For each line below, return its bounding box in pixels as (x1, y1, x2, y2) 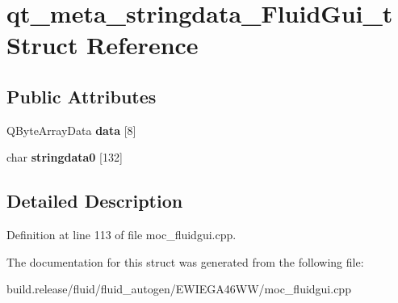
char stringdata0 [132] (6, 149, 123, 166)
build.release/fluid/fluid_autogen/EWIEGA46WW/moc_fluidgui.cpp (6, 280, 351, 297)
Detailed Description (6, 188, 183, 213)
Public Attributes (6, 83, 157, 108)
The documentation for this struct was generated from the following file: (6, 253, 364, 270)
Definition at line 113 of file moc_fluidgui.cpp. (6, 226, 237, 243)
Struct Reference (6, 28, 199, 61)
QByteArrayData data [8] (6, 121, 136, 138)
